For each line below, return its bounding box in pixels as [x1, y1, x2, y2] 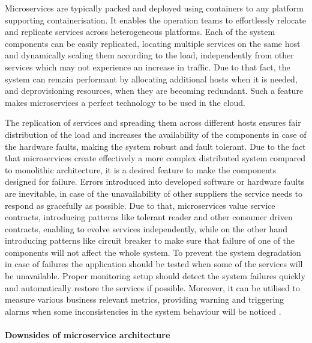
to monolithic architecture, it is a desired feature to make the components [5, 163, 277, 176]
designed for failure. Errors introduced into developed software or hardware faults [5, 175, 305, 188]
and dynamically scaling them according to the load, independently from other [5, 49, 294, 61]
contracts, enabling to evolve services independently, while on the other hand [5, 222, 287, 235]
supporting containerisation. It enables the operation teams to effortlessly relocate [5, 13, 306, 26]
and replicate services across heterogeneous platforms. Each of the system [5, 25, 275, 38]
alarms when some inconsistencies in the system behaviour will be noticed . [5, 304, 281, 317]
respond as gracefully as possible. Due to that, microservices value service [5, 199, 275, 211]
